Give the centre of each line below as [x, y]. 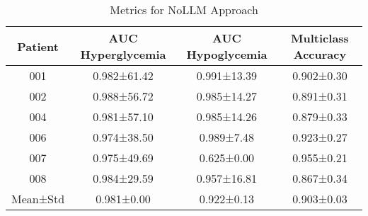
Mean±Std [38, 199]
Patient [38, 46]
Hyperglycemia [123, 54]
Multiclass [320, 38]
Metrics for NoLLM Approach [184, 10]
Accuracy [320, 54]
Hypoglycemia [227, 54]
